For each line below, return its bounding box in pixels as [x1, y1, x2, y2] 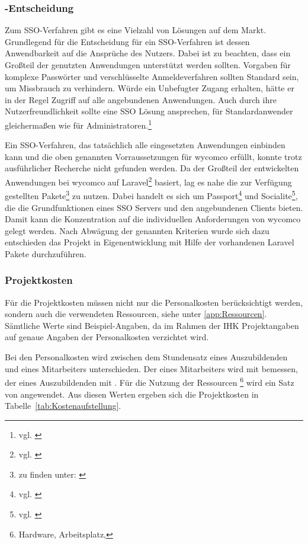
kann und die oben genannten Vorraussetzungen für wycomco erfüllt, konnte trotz [5, 150, 302, 162]
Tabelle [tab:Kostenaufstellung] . [5, 399, 121, 412]
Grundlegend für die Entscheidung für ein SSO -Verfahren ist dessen [5, 35, 250, 47]
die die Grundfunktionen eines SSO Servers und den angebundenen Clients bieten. [5, 201, 303, 213]
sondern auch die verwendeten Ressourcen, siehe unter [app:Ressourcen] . [5, 308, 267, 320]
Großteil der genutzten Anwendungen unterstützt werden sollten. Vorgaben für [5, 59, 291, 71]
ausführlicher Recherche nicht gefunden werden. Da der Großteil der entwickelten [5, 162, 299, 174]
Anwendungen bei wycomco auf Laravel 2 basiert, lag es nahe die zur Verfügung [5, 174, 292, 188]
